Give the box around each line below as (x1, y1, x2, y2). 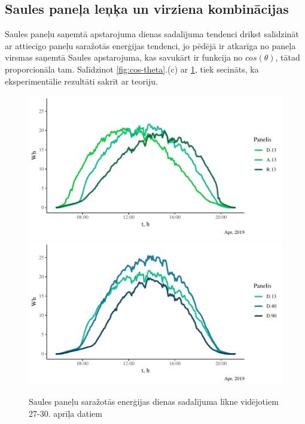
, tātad (275, 51, 300, 64)
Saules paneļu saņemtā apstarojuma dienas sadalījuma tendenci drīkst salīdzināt (5, 28, 299, 40)
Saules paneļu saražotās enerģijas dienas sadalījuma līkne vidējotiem (29, 395, 279, 408)
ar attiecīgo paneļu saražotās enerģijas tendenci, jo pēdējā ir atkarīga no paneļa (5, 39, 296, 52)
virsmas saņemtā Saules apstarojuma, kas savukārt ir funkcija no (5, 51, 243, 64)
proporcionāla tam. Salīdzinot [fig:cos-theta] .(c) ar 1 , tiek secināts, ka (5, 62, 259, 75)
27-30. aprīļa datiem (29, 407, 102, 419)
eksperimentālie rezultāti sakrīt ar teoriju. (5, 74, 158, 87)
